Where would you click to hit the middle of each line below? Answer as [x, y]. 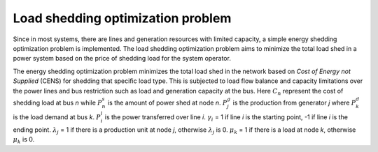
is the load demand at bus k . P [57, 117]
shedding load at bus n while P [58, 102]
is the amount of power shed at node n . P [167, 102]
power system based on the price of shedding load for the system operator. [122, 59]
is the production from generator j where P [294, 102]
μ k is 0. [24, 140]
